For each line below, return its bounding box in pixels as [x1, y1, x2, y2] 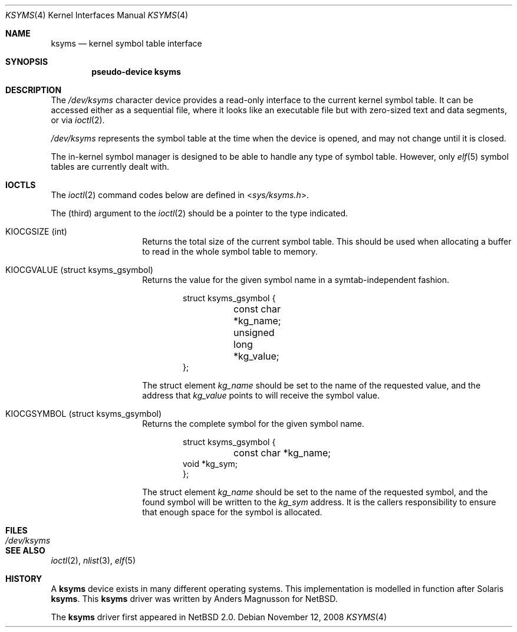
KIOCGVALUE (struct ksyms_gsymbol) [5, 265, 153, 275]
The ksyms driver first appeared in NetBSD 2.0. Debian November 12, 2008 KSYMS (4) [51, 612, 387, 622]
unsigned [233, 327, 275, 338]
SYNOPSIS [5, 57, 48, 67]
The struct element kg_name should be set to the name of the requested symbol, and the [142, 487, 488, 497]
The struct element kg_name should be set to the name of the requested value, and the [142, 380, 481, 390]
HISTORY [5, 574, 42, 584]
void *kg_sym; [183, 459, 238, 469]
